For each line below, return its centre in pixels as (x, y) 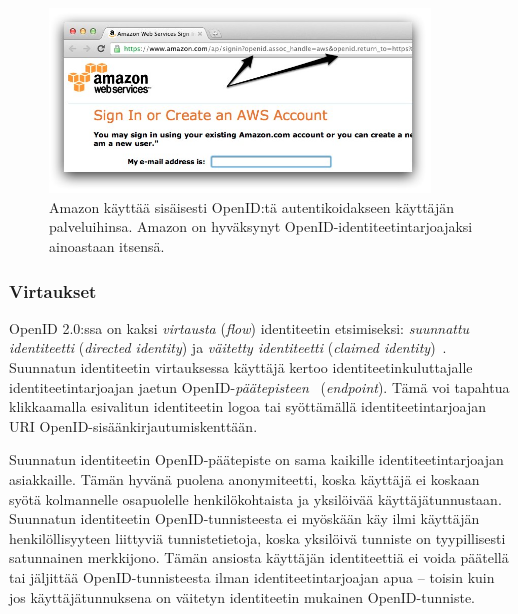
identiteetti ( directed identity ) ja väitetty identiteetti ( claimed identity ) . (228, 347)
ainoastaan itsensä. (107, 246)
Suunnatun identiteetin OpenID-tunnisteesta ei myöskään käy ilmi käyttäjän (244, 518)
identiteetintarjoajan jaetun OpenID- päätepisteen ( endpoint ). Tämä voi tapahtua (259, 386)
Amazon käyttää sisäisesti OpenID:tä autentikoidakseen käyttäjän (252, 206)
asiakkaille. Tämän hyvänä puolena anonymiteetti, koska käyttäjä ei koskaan (244, 478)
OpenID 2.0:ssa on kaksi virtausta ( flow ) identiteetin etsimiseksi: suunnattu (239, 327)
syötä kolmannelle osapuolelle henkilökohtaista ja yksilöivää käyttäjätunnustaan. (255, 498)
